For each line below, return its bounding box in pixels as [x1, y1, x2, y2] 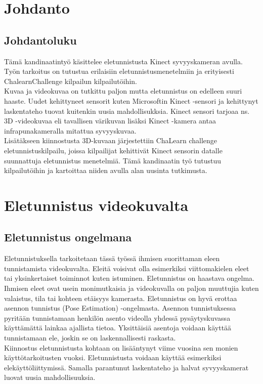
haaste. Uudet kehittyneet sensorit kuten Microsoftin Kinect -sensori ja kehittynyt [4, 95, 258, 106]
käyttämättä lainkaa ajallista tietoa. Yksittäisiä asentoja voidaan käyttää [4, 322, 232, 333]
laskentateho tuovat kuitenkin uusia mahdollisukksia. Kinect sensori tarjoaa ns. [4, 105, 250, 116]
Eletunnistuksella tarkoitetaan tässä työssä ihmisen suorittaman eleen [4, 253, 220, 264]
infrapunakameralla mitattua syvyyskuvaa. [4, 125, 137, 136]
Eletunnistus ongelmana [4, 229, 132, 245]
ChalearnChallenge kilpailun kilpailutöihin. [4, 75, 138, 86]
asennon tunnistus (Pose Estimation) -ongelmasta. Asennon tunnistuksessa [4, 303, 236, 313]
